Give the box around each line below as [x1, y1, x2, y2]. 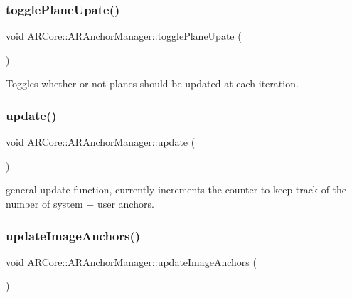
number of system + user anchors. [6, 196, 154, 211]
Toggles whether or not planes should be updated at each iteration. [6, 76, 299, 91]
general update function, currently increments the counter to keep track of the [6, 182, 347, 197]
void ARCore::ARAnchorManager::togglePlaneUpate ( [6, 28, 242, 43]
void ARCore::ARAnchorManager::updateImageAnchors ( [6, 254, 257, 269]
